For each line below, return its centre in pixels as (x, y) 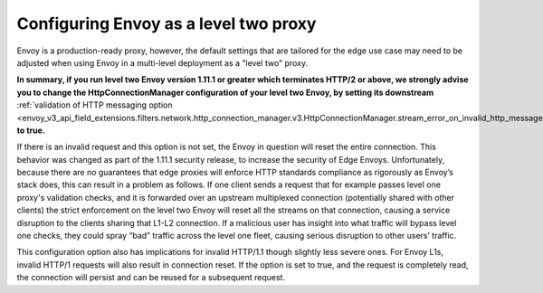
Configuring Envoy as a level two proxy (167, 24)
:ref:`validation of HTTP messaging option (95, 105)
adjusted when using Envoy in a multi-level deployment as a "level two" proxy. (162, 62)
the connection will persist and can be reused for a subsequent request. (151, 278)
